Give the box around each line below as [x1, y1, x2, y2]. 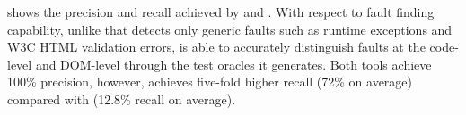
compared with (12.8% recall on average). [7, 89, 236, 108]
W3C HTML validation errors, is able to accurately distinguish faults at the [7, 37, 426, 56]
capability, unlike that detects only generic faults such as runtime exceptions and [7, 20, 453, 38]
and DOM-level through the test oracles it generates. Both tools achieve [35, 54, 432, 73]
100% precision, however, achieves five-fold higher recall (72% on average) [7, 72, 413, 91]
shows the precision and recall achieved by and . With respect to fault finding [7, 3, 435, 21]
